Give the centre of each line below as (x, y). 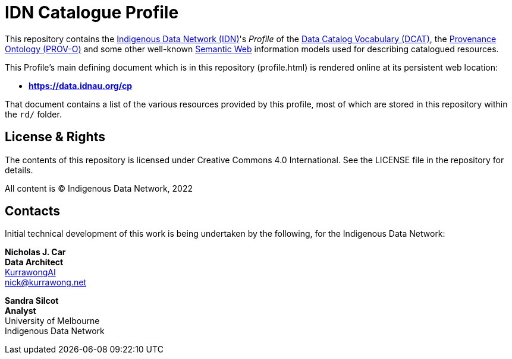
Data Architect (34, 262)
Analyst (21, 311)
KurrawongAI (30, 272)
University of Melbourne (52, 321)
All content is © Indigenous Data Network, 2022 (99, 188)
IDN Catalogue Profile (92, 12)
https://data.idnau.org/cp (81, 85)
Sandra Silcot (32, 301)
